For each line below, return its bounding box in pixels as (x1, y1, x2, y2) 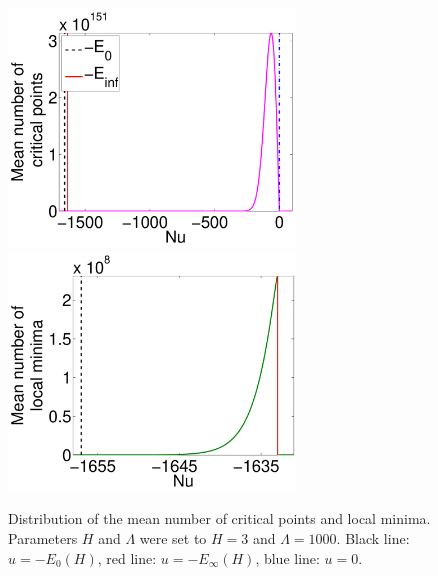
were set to (139, 527, 207, 548)
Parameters (8, 527, 78, 548)
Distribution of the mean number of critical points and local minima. (8, 508, 431, 529)
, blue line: (255, 547, 320, 568)
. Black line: (336, 527, 410, 548)
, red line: (97, 547, 157, 568)
